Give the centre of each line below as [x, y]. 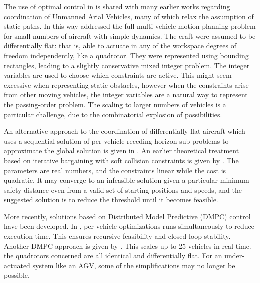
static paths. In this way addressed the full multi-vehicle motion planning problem [130, 26]
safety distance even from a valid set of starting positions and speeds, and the [123, 189]
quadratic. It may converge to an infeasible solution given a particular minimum [127, 180]
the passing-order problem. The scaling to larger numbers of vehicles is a [115, 104]
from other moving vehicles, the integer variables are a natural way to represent [126, 95]
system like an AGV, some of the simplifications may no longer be [134, 265]
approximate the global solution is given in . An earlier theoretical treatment [122, 150]
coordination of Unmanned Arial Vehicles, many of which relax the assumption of [129, 16]
